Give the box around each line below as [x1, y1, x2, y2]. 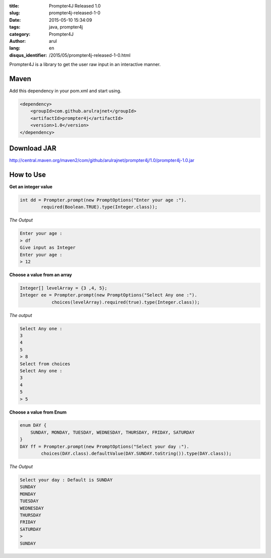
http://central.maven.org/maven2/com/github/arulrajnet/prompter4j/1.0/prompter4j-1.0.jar [9, 157, 195, 164]
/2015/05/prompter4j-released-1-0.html [49, 52, 130, 58]
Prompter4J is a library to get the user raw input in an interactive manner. [9, 61, 161, 67]
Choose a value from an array [9, 272, 72, 278]
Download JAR [9, 144, 57, 152]
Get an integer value [9, 184, 53, 190]
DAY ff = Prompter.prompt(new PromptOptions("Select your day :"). [20, 443, 190, 449]
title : [9, 3, 20, 9]
